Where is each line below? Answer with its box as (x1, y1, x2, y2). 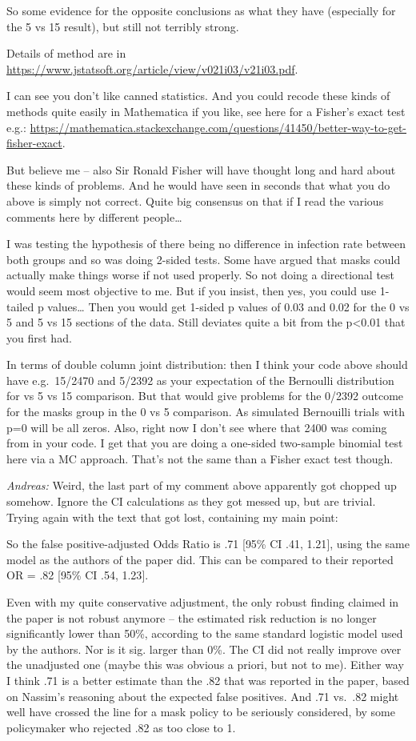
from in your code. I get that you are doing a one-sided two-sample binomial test (6, 435, 403, 451)
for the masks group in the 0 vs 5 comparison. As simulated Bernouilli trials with (6, 403, 405, 420)
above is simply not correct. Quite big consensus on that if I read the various (6, 192, 384, 209)
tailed (6, 298, 34, 314)
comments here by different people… (6, 208, 182, 225)
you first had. (6, 329, 72, 346)
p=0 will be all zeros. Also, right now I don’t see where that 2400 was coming (6, 419, 387, 435)
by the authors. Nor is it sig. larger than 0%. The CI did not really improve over (6, 640, 402, 657)
